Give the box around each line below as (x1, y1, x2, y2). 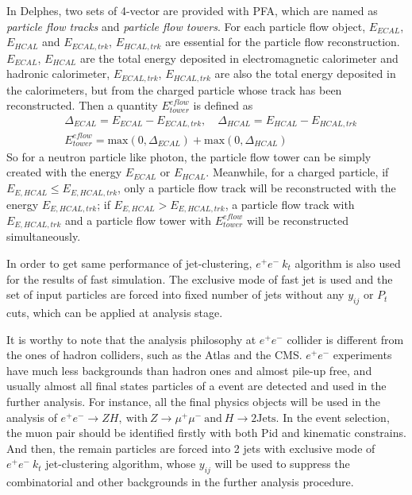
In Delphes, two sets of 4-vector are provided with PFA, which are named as (6, 2, 378, 18)
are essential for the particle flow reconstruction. (165, 33, 400, 50)
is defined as (193, 97, 253, 114)
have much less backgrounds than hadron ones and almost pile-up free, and (6, 362, 372, 378)
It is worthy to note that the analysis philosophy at (6, 331, 256, 347)
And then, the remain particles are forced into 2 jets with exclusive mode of (6, 439, 375, 456)
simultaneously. (6, 228, 81, 245)
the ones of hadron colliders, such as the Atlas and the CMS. (6, 346, 302, 363)
